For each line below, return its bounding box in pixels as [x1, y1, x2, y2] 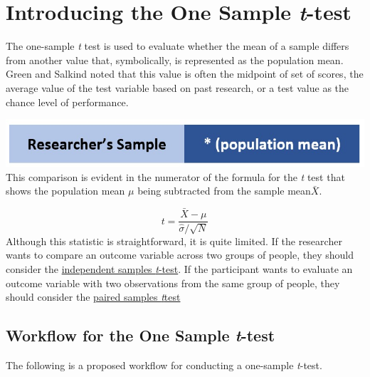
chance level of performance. [6, 94, 129, 109]
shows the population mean [6, 183, 125, 198]
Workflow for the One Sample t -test [6, 324, 275, 346]
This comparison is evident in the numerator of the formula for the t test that [6, 169, 345, 184]
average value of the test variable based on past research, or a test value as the [6, 80, 349, 95]
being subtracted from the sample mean [137, 183, 311, 198]
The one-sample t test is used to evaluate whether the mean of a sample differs [6, 38, 349, 53]
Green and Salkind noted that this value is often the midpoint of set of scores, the [6, 66, 364, 81]
